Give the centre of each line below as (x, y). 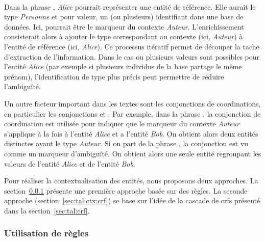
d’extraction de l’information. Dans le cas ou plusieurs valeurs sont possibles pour (132, 56)
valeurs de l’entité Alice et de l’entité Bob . (70, 163)
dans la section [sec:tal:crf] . (47, 210)
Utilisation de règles (46, 233)
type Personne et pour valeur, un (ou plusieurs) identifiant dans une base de (124, 17)
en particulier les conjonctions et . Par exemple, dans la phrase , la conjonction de (132, 113)
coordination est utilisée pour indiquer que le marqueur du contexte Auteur (122, 124)
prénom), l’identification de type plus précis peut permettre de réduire (114, 76)
